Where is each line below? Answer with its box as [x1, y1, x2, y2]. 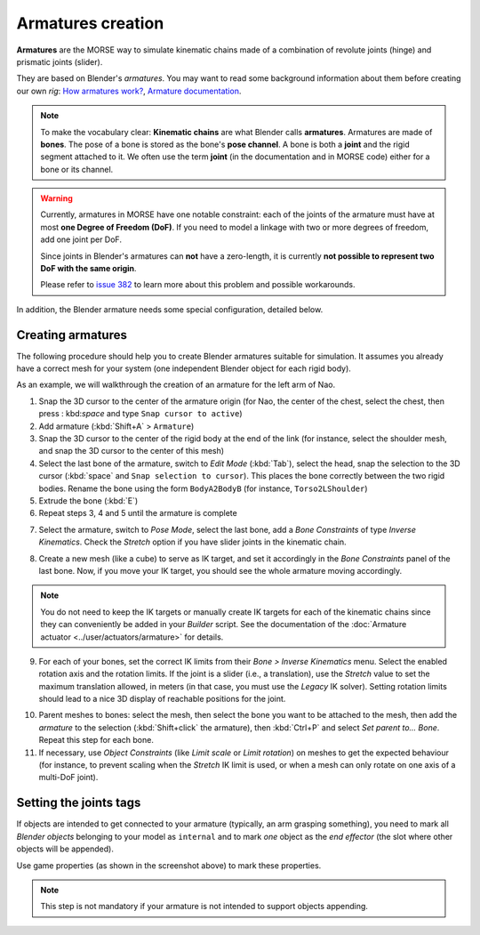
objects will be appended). [16, 843, 115, 854]
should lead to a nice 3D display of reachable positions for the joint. [38, 694, 286, 705]
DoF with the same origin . [40, 263, 137, 274]
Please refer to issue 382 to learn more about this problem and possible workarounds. [40, 279, 356, 290]
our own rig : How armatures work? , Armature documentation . [16, 85, 242, 96]
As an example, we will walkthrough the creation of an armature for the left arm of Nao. [16, 379, 336, 391]
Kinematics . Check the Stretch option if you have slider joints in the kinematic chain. [38, 536, 347, 547]
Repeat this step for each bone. [38, 735, 155, 746]
